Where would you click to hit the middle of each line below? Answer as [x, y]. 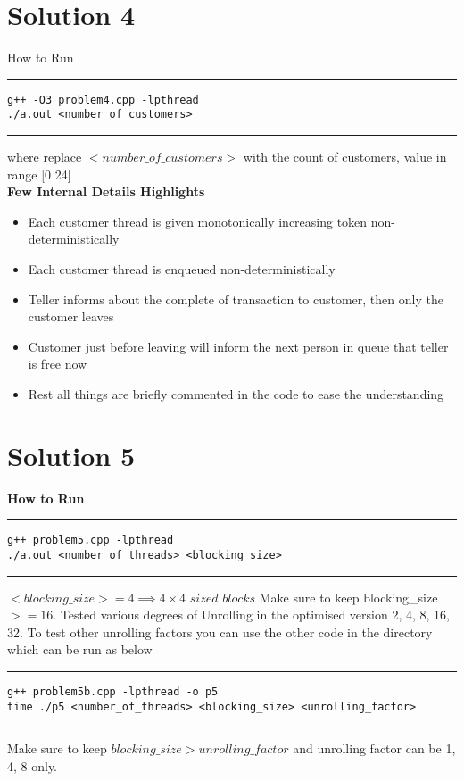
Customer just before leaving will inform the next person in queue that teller [238, 346]
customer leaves [71, 316]
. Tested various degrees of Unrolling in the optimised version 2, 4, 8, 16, [251, 615]
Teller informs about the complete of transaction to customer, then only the [236, 299]
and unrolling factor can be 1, [374, 748]
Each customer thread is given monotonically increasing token [198, 221]
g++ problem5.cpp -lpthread [91, 540]
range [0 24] [39, 174]
